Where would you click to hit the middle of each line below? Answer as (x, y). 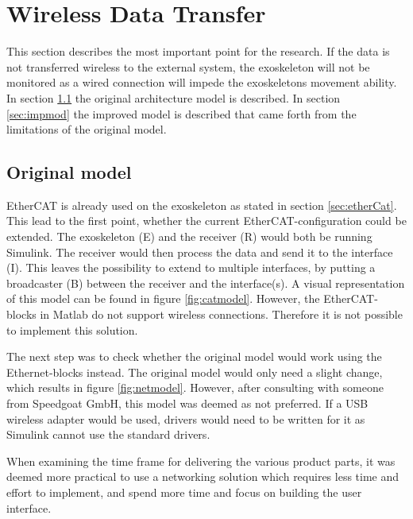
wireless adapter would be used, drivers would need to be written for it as (186, 418)
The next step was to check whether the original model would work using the (194, 356)
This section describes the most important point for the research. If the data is (198, 51)
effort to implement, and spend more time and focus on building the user (184, 492)
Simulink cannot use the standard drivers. (108, 434)
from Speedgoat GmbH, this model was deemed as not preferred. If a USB (187, 403)
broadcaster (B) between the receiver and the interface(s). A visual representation (206, 283)
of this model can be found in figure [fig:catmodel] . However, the (163, 298)
